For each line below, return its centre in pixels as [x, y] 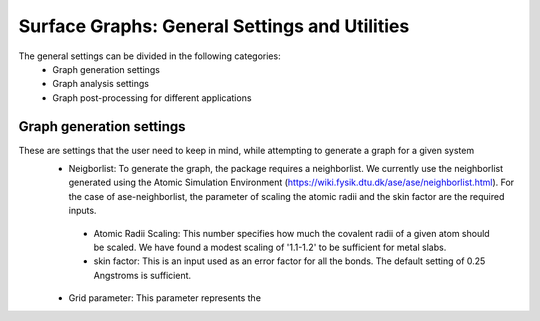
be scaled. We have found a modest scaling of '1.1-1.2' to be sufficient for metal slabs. [270, 247]
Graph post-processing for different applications [152, 97]
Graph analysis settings [101, 84]
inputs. [82, 211]
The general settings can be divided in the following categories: [149, 56]
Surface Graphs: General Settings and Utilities [214, 26]
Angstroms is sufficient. [142, 275]
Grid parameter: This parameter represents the [165, 298]
